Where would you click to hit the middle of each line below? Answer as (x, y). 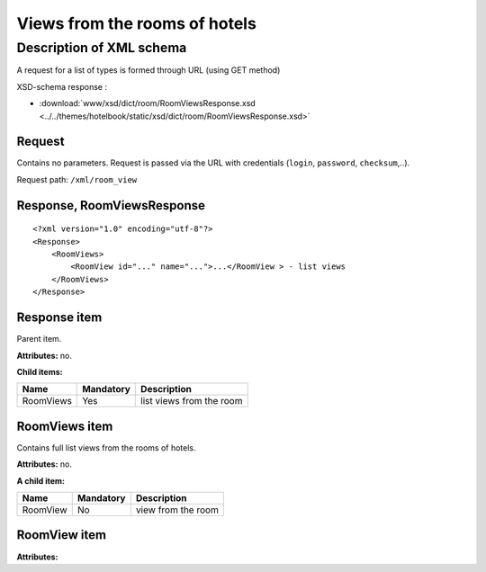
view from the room (177, 510)
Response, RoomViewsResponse (111, 206)
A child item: (41, 480)
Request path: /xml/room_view (77, 179)
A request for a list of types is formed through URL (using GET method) (148, 70)
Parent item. (39, 339)
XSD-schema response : (62, 86)
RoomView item (62, 535)
